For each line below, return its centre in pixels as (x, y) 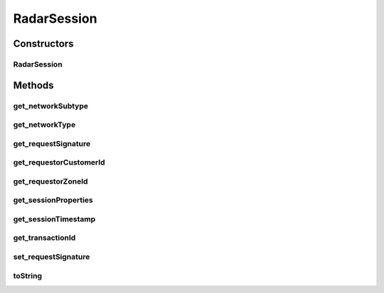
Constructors (43, 44)
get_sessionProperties (53, 200)
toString (28, 275)
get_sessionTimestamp (54, 219)
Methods (33, 85)
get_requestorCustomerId (59, 162)
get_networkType (44, 125)
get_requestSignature (52, 143)
